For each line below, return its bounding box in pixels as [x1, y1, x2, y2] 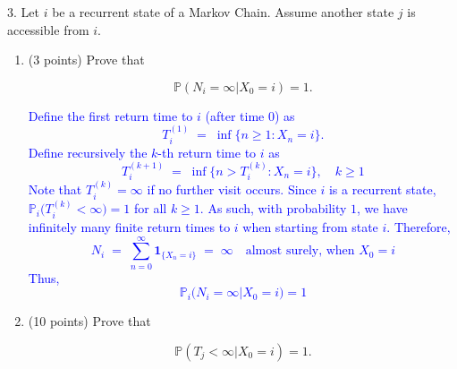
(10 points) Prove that [28, 312, 151, 330]
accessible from [7, 20, 89, 39]
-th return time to [157, 142, 257, 161]
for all [134, 199, 167, 218]
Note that [28, 180, 82, 199]
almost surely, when [245, 245, 355, 258]
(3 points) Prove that [28, 50, 145, 69]
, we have [357, 199, 408, 218]
